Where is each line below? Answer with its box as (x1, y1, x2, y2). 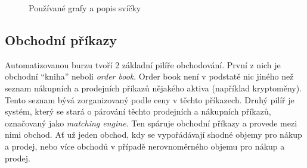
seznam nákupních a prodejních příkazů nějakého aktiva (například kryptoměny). (5, 81, 302, 94)
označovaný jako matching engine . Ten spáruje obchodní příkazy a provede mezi (5, 116, 297, 129)
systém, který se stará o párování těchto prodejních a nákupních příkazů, (5, 105, 271, 118)
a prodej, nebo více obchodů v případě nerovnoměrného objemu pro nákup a (5, 140, 285, 152)
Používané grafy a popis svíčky (29, 2, 141, 14)
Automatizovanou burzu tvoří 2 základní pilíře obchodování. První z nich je (5, 58, 281, 71)
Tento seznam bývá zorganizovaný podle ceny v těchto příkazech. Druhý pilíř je (5, 93, 294, 106)
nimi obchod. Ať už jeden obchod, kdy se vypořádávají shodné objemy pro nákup (5, 128, 302, 141)
